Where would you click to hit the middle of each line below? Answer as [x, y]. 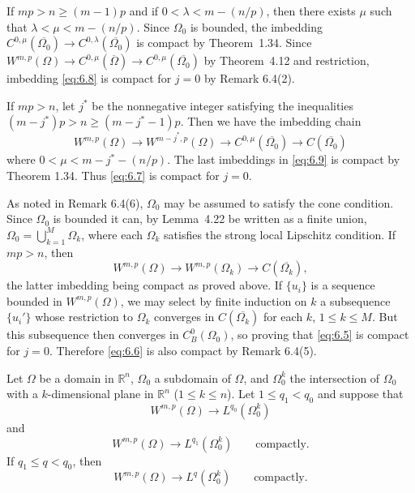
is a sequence [343, 285]
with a [22, 394]
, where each [112, 234]
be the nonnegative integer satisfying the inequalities [222, 105]
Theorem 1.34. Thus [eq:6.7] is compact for [113, 176]
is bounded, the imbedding [256, 26]
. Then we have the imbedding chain [271, 121]
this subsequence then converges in [93, 334]
